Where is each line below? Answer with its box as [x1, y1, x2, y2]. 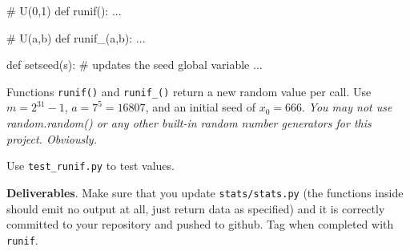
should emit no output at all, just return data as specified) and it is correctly [6, 200, 385, 217]
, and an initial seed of [145, 99, 255, 115]
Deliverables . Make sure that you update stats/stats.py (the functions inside [6, 184, 404, 200]
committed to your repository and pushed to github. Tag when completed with [6, 216, 394, 233]
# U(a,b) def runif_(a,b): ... [6, 29, 146, 46]
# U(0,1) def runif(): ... [6, 2, 122, 18]
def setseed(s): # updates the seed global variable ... [6, 56, 263, 73]
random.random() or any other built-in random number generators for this [6, 115, 372, 132]
